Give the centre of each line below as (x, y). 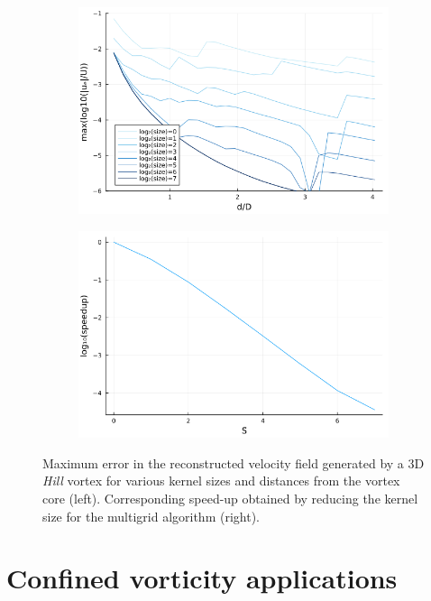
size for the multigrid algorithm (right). (151, 516)
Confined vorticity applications (202, 578)
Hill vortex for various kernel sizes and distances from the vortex (221, 481)
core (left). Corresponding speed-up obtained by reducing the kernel (230, 499)
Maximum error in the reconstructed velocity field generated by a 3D (234, 462)
